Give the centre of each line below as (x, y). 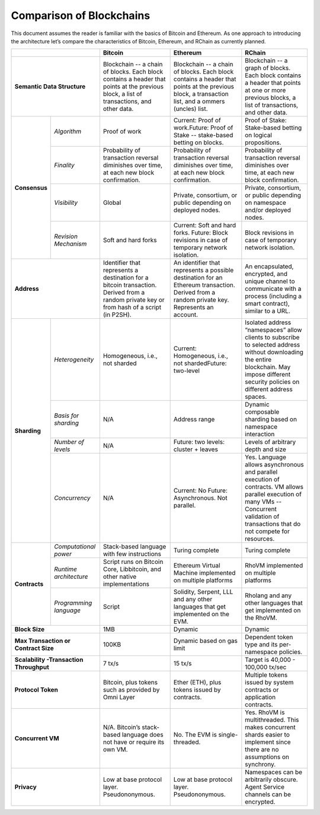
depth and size (266, 449)
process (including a (273, 296)
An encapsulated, (269, 267)
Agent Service (265, 787)
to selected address (273, 345)
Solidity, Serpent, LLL (203, 592)
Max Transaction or (43, 641)
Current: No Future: (201, 491)
